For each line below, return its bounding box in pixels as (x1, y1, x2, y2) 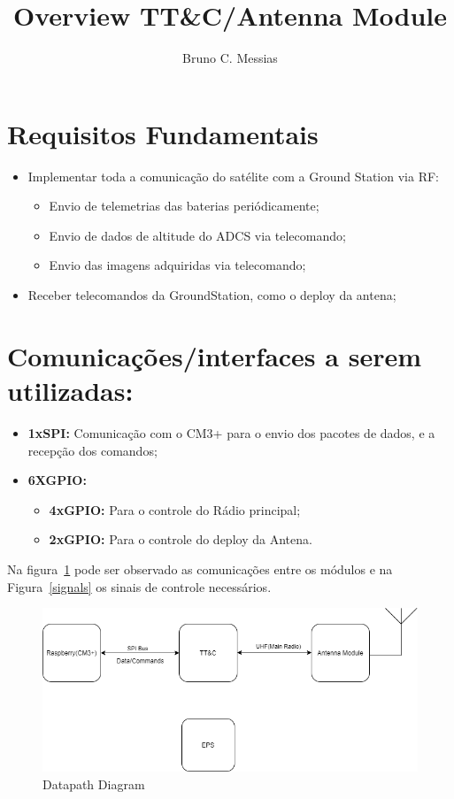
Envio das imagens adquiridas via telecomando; (49, 256, 306, 274)
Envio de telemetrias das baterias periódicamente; (49, 196, 319, 215)
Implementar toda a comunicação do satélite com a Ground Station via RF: (27, 166, 439, 185)
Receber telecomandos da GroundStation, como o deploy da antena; (27, 286, 396, 304)
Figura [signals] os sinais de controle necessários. (7, 577, 272, 595)
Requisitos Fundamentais (7, 115, 319, 151)
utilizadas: (7, 373, 134, 408)
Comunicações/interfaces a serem (7, 337, 421, 373)
